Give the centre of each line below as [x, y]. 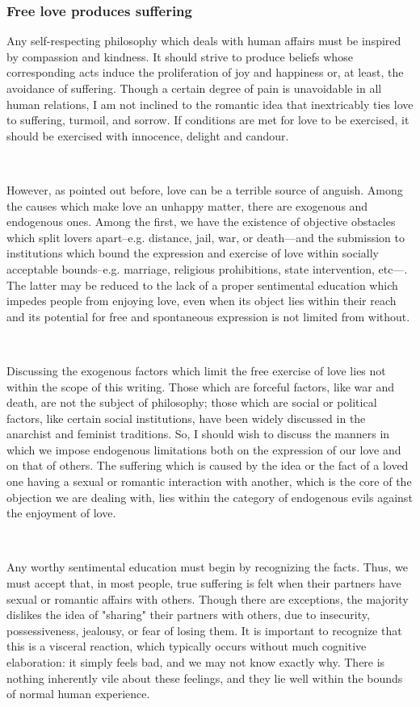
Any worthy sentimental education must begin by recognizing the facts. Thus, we [207, 567]
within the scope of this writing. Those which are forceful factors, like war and [201, 386]
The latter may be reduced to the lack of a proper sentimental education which [202, 284]
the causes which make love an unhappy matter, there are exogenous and [187, 205]
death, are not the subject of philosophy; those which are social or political [192, 402]
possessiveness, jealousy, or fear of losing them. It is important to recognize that [204, 630]
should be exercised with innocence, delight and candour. [148, 135]
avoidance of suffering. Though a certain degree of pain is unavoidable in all [194, 88]
